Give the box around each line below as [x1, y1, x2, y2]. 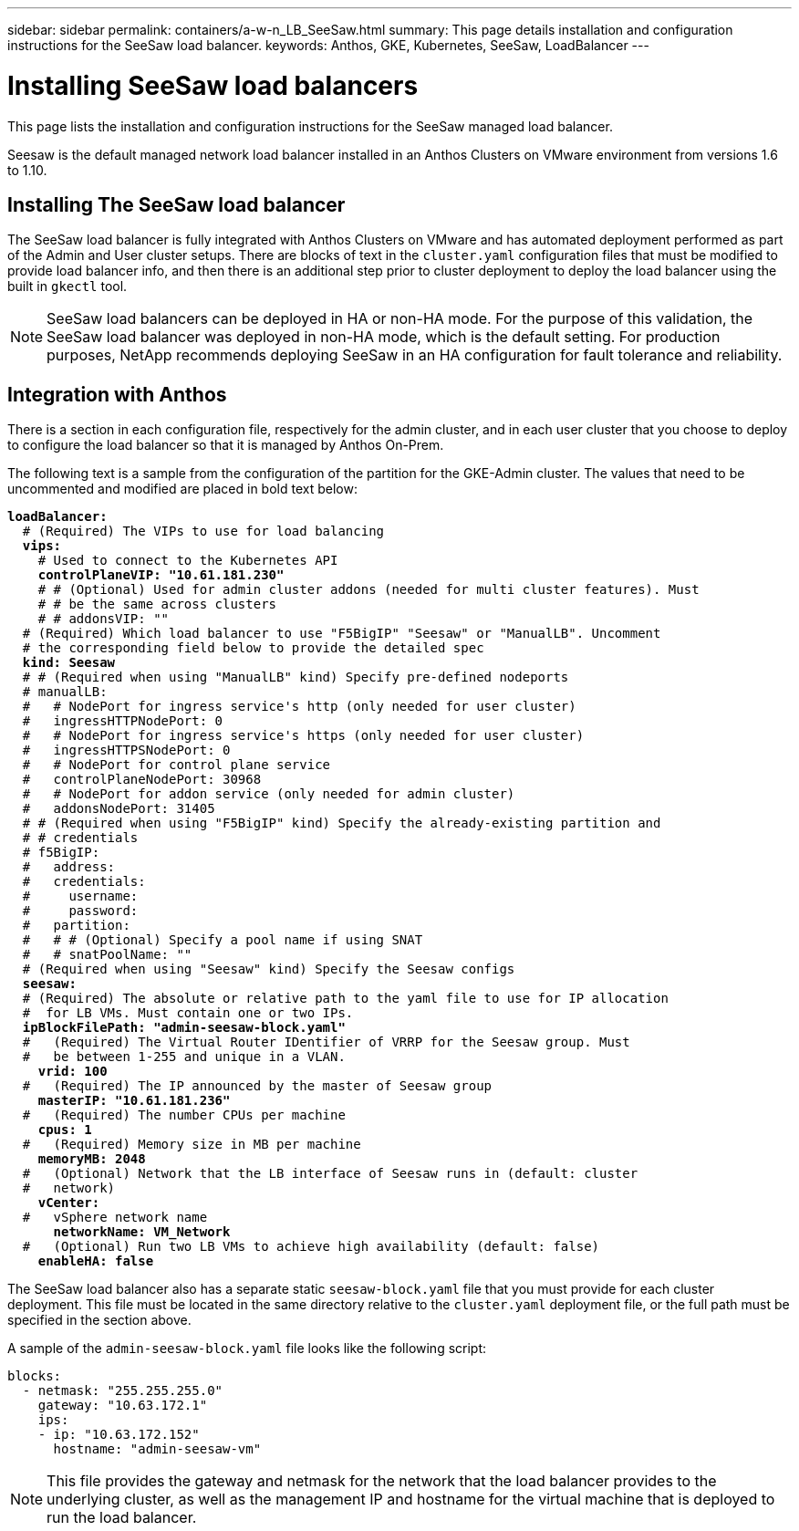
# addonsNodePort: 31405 [22, 801, 215, 817]
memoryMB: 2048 [37, 1151, 146, 1167]
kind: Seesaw [22, 655, 116, 671]
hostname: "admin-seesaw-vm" [53, 1442, 262, 1457]
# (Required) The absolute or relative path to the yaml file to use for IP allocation [22, 991, 669, 1006]
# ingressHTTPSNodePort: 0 [22, 743, 231, 758]
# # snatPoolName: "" [22, 947, 192, 963]
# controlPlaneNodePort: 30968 [22, 772, 262, 787]
